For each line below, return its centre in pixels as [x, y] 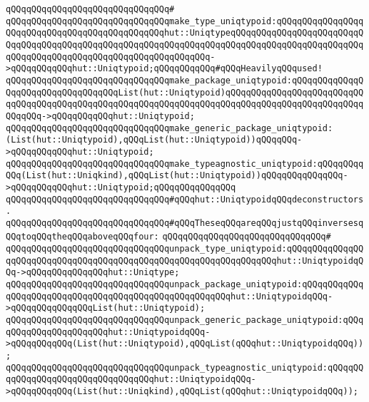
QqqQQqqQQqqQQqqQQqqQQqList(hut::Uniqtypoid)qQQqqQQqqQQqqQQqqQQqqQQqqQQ [185, 92]
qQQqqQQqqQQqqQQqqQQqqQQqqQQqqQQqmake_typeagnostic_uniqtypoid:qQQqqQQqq [185, 164]
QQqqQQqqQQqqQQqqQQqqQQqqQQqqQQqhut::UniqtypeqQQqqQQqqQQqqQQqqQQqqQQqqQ [185, 33]
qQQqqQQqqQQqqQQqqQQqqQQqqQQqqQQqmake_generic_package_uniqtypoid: [170, 128]
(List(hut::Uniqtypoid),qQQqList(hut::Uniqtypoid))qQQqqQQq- [154, 140]
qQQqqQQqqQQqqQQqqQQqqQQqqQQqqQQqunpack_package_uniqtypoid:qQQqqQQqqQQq [185, 285]
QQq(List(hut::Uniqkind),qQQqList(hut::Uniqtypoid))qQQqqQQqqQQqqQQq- [177, 176]
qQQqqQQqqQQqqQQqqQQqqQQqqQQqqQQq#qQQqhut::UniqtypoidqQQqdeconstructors [185, 199]
